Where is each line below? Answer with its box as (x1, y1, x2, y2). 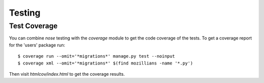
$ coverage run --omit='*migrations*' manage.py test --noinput (18, 54, 176, 59)
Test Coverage (9, 21, 58, 30)
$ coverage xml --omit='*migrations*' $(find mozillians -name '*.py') (18, 60, 193, 66)
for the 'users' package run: (9, 42, 66, 48)
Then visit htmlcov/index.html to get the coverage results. (9, 71, 125, 77)
